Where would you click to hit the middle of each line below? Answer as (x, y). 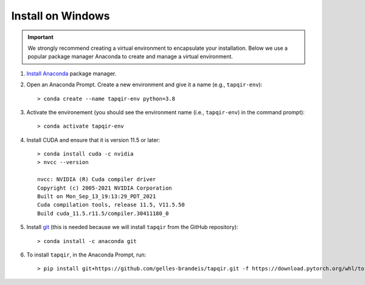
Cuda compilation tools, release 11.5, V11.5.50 (111, 205)
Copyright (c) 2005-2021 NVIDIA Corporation (105, 188)
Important (41, 37)
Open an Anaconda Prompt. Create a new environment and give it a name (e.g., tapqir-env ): (144, 84)
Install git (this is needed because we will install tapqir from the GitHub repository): (132, 227)
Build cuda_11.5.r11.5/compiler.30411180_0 (103, 213)
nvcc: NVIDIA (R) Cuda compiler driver (97, 180)
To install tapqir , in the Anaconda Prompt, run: (86, 255)
